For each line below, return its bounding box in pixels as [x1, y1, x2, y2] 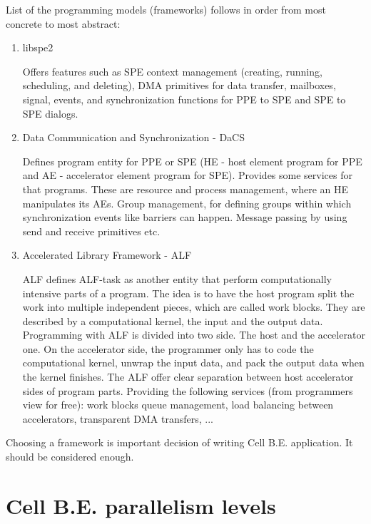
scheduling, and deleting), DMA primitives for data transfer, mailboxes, [22, 78, 336, 93]
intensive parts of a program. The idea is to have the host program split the [22, 285, 355, 300]
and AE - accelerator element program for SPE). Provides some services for [22, 168, 352, 183]
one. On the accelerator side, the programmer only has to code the [22, 341, 314, 356]
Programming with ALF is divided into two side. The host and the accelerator [22, 327, 365, 342]
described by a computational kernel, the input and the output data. [22, 313, 323, 328]
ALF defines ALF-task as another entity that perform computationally [22, 271, 332, 286]
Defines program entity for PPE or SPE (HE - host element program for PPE [22, 153, 362, 168]
